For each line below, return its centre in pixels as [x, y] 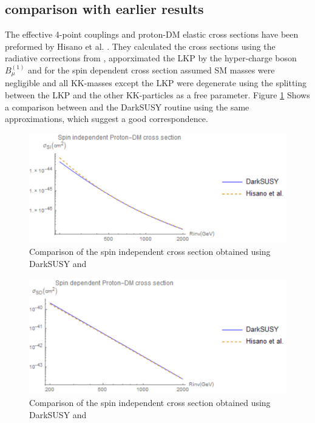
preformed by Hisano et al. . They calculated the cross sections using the [140, 46]
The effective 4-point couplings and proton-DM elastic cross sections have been [152, 34]
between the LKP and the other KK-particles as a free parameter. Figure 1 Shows [157, 95]
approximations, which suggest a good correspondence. [107, 119]
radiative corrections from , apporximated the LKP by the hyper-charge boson [151, 58]
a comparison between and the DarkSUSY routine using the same [127, 107]
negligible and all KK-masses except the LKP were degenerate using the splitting [156, 83]
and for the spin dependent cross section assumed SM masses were [151, 69]
